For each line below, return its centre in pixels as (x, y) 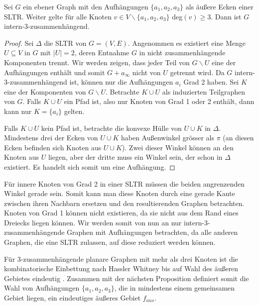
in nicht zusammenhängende (182, 52)
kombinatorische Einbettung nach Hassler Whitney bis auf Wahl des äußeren (121, 268)
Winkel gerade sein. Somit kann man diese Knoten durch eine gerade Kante (120, 193)
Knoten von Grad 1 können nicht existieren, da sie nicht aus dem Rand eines (121, 213)
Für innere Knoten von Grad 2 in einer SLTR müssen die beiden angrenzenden (124, 183)
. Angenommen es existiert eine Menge (187, 43)
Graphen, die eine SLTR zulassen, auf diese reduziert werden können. (110, 242)
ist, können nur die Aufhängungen (121, 82)
